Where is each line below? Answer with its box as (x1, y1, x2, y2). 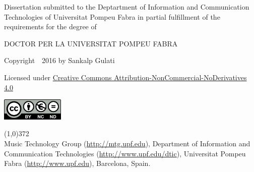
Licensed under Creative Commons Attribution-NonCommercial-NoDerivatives (4, 72, 247, 82)
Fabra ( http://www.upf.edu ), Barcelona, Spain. (4, 158, 151, 168)
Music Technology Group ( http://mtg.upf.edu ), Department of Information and (4, 138, 250, 149)
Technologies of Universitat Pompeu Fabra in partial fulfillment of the (4, 11, 220, 22)
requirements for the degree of (4, 21, 97, 32)
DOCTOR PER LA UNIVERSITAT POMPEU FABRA (4, 38, 178, 48)
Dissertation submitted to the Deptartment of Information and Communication (4, 2, 249, 12)
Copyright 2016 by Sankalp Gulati (4, 55, 115, 66)
